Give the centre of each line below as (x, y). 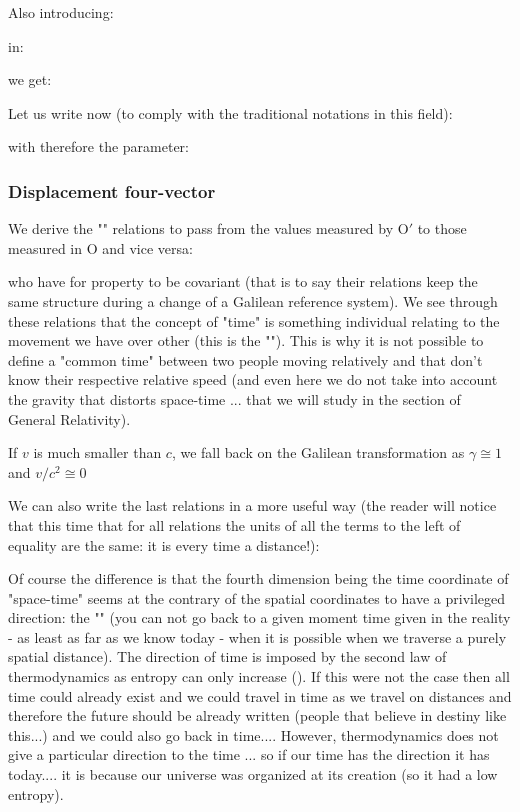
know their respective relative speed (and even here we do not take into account (253, 379)
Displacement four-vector (112, 190)
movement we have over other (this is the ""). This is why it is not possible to (246, 340)
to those (442, 228)
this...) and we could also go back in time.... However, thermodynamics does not (253, 734)
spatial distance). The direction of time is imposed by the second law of (227, 656)
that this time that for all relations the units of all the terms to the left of (234, 524)
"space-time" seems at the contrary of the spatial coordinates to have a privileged (257, 597)
